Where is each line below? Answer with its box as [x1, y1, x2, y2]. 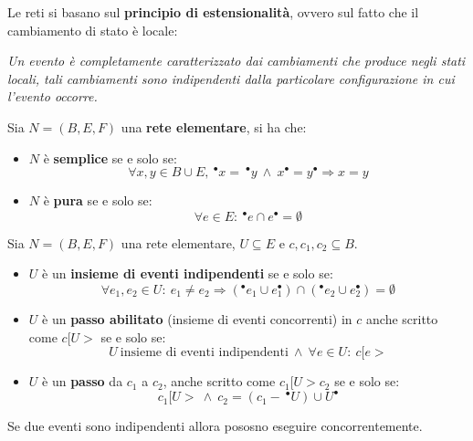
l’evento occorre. [7, 87, 98, 106]
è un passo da [42, 372, 123, 391]
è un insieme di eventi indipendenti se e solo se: [42, 264, 333, 283]
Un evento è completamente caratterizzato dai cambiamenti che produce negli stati [7, 51, 466, 70]
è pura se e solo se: [43, 191, 152, 210]
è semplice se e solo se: [43, 148, 177, 167]
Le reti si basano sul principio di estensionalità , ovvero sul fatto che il [7, 3, 419, 21]
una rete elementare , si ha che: [121, 117, 307, 136]
